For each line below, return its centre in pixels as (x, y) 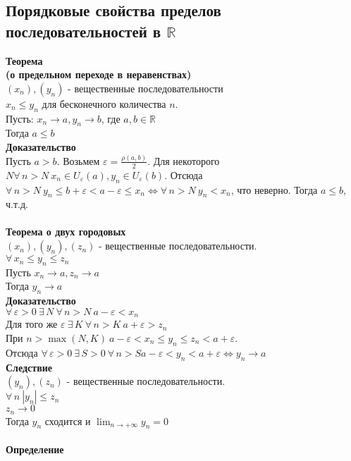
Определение (35, 449)
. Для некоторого (184, 160)
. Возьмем (78, 160)
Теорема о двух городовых (66, 232)
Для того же (32, 324)
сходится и (68, 420)
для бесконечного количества (104, 103)
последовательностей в (84, 31)
